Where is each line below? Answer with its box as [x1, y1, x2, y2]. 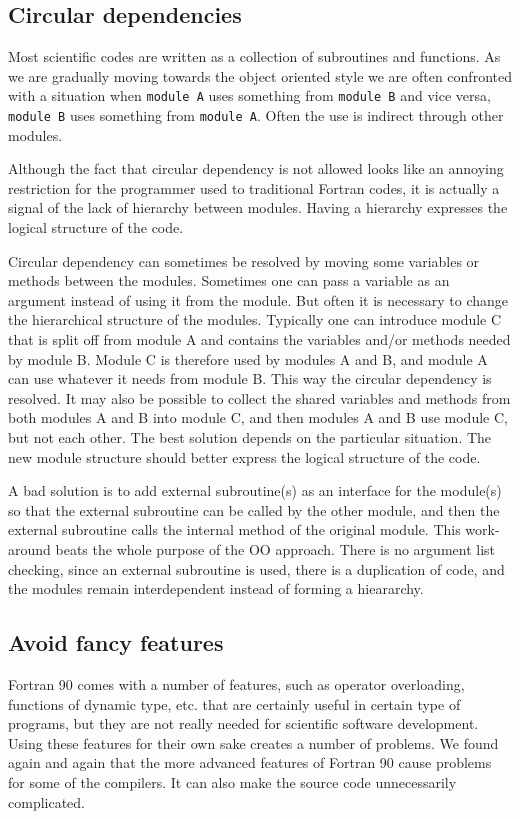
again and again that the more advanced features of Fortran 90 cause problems [8, 752, 492, 773]
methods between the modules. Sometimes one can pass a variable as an [8, 270, 450, 291]
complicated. [8, 791, 85, 812]
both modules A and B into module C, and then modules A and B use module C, [8, 407, 508, 428]
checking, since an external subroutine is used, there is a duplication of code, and [8, 558, 505, 579]
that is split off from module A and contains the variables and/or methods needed [8, 329, 511, 350]
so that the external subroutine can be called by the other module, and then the [8, 499, 500, 520]
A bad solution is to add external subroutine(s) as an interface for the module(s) [8, 480, 502, 501]
